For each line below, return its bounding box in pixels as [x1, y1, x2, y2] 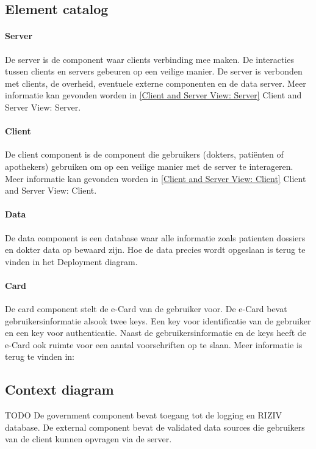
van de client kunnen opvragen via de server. [5, 433, 172, 445]
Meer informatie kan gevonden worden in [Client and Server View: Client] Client [5, 172, 306, 184]
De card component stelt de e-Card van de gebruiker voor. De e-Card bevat [5, 302, 287, 315]
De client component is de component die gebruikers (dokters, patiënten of [5, 148, 284, 161]
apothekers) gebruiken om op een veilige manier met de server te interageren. [5, 159, 293, 172]
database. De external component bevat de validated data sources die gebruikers [5, 420, 305, 433]
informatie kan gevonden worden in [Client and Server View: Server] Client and [5, 89, 302, 101]
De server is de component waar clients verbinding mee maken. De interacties [5, 53, 295, 65]
